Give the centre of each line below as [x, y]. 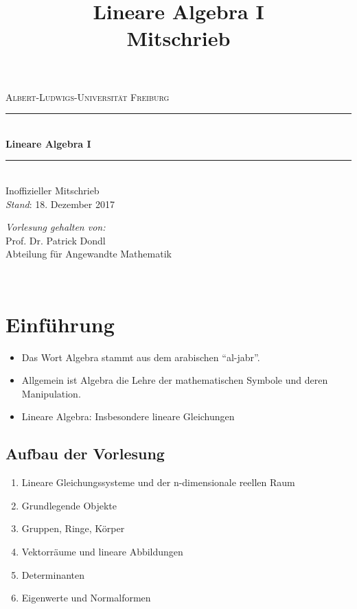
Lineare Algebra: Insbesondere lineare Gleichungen [128, 416]
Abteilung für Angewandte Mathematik [89, 254]
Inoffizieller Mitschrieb [53, 190]
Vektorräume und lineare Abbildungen [102, 551]
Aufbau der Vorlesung [85, 453]
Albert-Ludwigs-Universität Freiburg [88, 96]
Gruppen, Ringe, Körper [73, 528]
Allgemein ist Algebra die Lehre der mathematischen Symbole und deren [175, 380]
